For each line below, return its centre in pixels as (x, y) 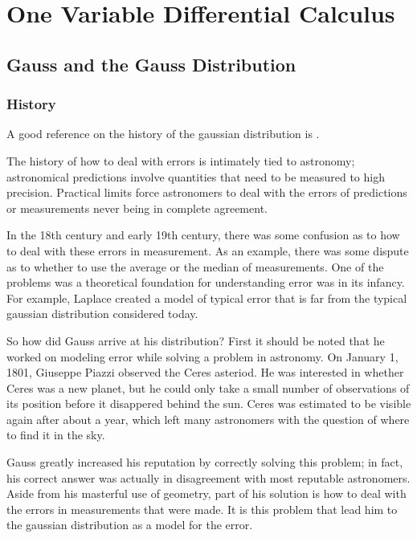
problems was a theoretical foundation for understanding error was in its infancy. (206, 282)
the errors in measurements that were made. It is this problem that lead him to (202, 509)
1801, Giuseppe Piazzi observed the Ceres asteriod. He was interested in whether (205, 372)
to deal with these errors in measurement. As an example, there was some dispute (208, 250)
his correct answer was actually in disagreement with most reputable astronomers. (208, 477)
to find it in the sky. (56, 435)
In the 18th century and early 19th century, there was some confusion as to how (203, 235)
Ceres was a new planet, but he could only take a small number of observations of (208, 387)
